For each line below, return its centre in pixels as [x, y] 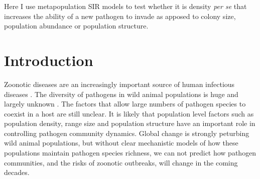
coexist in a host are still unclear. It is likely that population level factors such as [129, 113]
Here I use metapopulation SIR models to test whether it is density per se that [125, 6]
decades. [17, 172]
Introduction [49, 60]
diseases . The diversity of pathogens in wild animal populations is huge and [121, 94]
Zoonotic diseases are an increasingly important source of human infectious [119, 84]
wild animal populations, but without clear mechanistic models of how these [121, 143]
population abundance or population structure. [76, 26]
